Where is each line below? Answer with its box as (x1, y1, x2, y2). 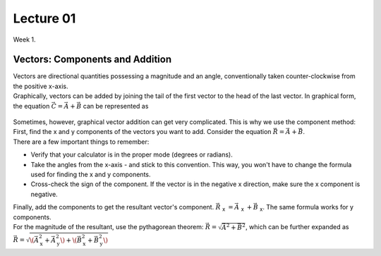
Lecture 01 (13, 11, 76, 26)
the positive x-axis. (13, 82, 68, 90)
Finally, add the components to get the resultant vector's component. (13, 203, 214, 212)
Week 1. (13, 35, 36, 44)
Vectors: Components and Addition (13, 54, 172, 66)
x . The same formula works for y (260, 203, 354, 213)
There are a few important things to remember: (13, 138, 150, 146)
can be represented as (83, 102, 149, 110)
